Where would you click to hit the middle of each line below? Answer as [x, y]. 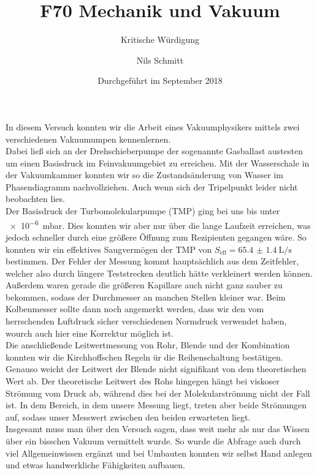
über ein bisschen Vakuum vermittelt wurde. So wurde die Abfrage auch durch [153, 441]
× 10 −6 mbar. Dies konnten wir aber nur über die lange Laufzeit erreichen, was [160, 224]
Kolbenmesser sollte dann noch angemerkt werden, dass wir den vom [135, 309]
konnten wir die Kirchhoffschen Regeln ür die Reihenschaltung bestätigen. [144, 357]
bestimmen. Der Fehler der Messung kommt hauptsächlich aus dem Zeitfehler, [152, 261]
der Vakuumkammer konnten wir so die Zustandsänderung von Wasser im [144, 175]
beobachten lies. [35, 199]
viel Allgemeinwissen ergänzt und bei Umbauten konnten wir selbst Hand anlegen [159, 453]
